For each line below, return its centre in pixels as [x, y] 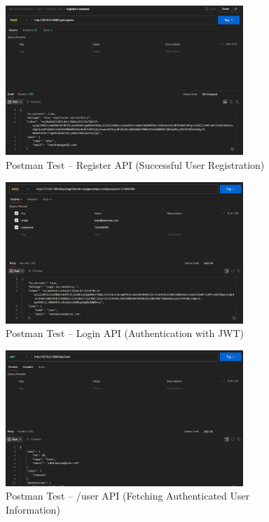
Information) [33, 510]
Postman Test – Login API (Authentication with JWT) [125, 333]
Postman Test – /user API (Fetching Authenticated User [128, 496]
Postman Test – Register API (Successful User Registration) [135, 164]
